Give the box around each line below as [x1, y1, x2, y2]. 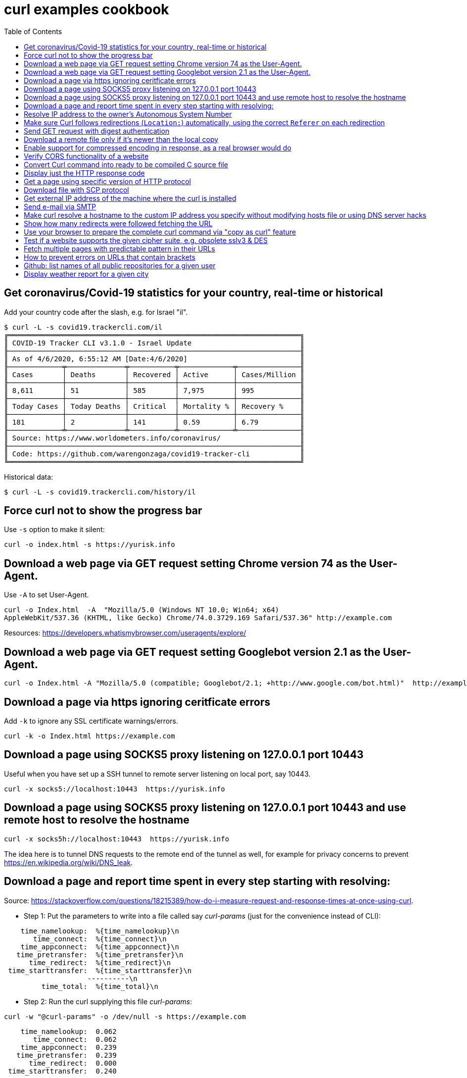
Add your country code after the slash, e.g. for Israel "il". [4, 307, 188, 316]
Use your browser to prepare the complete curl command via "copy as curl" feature [24, 227, 296, 236]
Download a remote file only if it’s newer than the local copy [24, 135, 219, 144]
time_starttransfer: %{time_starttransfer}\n [8, 966, 192, 975]
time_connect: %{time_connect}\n [33, 934, 167, 943]
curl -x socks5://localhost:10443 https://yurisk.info [4, 784, 225, 793]
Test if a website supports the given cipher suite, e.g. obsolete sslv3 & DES [24, 236, 268, 245]
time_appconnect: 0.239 [20, 1043, 117, 1051]
